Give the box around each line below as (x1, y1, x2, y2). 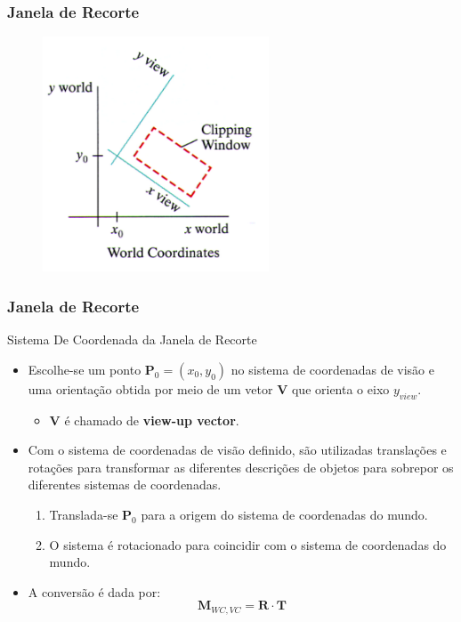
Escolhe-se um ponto (28, 359, 142, 378)
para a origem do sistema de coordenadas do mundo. (141, 505, 428, 524)
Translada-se (49, 505, 118, 524)
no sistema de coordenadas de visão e (230, 359, 434, 378)
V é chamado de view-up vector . (49, 410, 239, 429)
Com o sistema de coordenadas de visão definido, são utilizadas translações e (28, 440, 447, 459)
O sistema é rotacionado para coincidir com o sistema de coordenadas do (49, 535, 447, 553)
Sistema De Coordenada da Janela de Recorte (7, 330, 257, 349)
